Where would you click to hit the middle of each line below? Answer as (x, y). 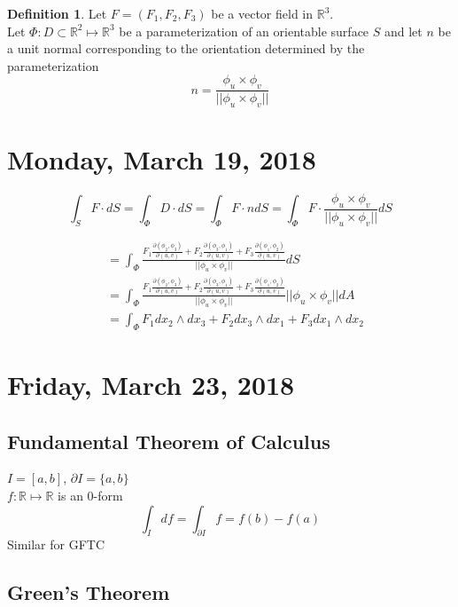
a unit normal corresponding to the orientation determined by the (186, 48)
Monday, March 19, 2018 (162, 159)
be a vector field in (262, 13)
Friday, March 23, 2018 (151, 385)
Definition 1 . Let (57, 13)
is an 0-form (90, 496)
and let (403, 31)
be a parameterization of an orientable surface (244, 31)
